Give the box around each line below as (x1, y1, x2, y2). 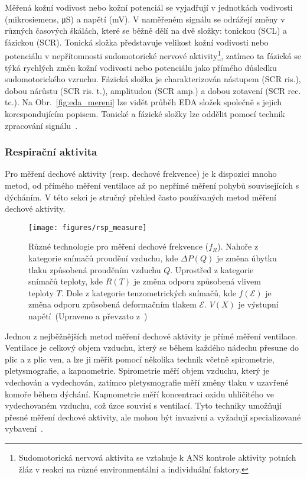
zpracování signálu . (5, 119, 78, 131)
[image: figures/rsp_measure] (28, 223, 147, 232)
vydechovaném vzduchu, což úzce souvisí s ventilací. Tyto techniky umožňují (5, 399, 282, 412)
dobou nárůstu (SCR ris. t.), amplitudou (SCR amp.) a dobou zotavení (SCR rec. (5, 84, 301, 96)
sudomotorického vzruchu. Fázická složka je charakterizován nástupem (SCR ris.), (5, 73, 301, 85)
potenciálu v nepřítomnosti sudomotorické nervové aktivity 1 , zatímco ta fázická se (5, 48, 302, 62)
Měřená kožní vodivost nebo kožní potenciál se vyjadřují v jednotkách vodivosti (5, 1, 293, 13)
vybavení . (5, 422, 43, 435)
